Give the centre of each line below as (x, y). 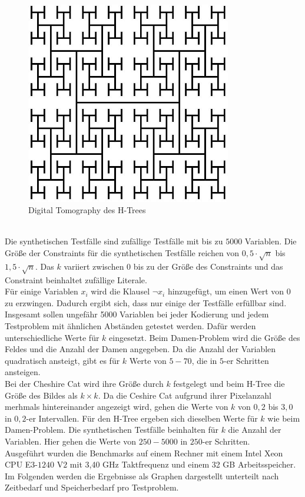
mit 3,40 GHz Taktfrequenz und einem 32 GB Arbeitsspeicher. (183, 464)
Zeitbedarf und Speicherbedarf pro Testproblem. (92, 487)
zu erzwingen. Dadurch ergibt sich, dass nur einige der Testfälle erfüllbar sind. (146, 302)
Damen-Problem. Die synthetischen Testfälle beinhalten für (112, 430)
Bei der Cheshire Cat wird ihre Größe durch (84, 383)
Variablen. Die (271, 241)
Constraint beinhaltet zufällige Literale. (76, 279)
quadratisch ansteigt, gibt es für (62, 360)
